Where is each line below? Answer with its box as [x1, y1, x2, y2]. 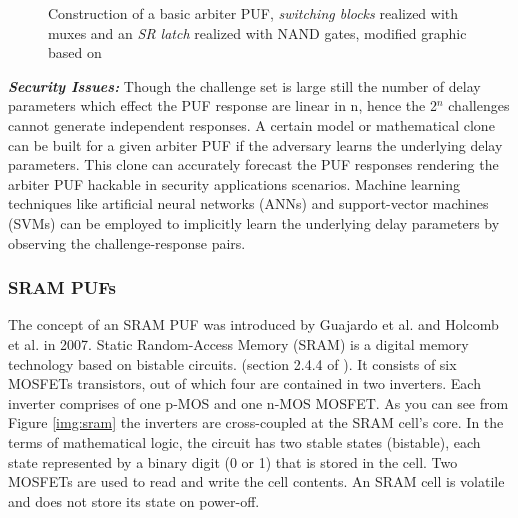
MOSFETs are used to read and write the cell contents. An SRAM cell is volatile [8, 471, 505, 492]
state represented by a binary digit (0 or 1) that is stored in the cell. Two [8, 451, 458, 472]
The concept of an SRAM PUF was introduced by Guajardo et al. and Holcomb [8, 314, 499, 335]
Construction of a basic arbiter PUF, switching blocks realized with [48, 3, 459, 23]
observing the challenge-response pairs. [8, 232, 246, 253]
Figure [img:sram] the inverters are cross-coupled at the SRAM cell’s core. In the [8, 412, 504, 433]
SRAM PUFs [8, 275, 116, 300]
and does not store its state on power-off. [8, 490, 260, 511]
